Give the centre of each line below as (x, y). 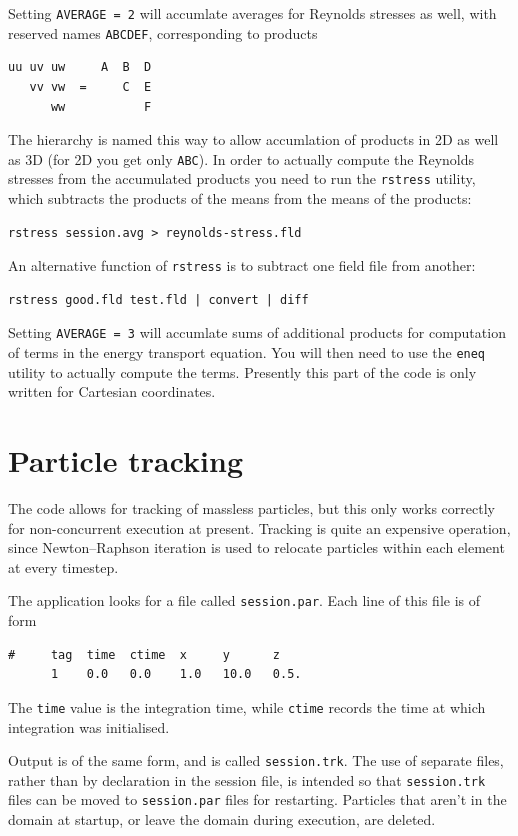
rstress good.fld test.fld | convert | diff (158, 299)
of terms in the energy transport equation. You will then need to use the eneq (247, 352)
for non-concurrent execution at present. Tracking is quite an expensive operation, (259, 527)
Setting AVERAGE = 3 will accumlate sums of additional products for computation (257, 332)
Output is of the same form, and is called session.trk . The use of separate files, (256, 760)
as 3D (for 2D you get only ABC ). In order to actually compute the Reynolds (241, 158)
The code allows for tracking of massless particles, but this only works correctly (251, 508)
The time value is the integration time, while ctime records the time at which (247, 706)
